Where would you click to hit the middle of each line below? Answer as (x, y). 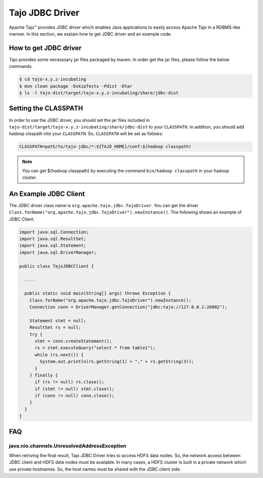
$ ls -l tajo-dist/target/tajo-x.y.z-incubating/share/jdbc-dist (99, 93)
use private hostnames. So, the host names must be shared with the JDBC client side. (95, 469)
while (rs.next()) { (59, 355)
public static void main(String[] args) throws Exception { (98, 293)
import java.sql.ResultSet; (53, 239)
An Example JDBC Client (47, 194)
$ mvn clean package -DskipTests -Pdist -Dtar (76, 86)
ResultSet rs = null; (55, 327)
